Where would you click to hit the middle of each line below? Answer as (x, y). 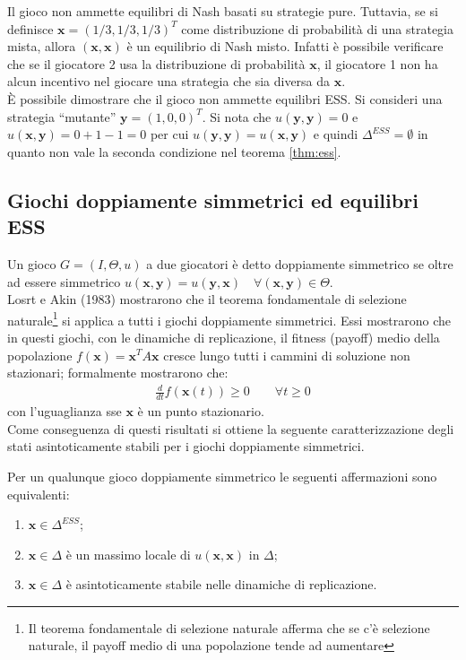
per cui (169, 134)
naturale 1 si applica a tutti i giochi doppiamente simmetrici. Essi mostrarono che (229, 318)
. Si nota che (237, 116)
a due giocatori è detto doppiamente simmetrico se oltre (300, 263)
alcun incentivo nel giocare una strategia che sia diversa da (169, 81)
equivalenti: (39, 494)
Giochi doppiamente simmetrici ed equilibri (213, 200)
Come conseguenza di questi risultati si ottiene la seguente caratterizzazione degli (231, 428)
